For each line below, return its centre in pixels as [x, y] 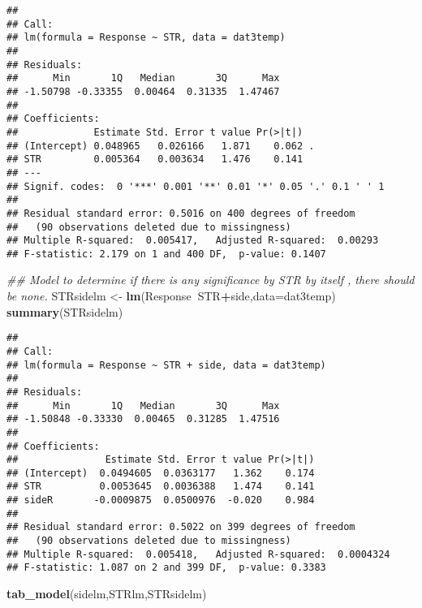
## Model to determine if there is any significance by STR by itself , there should [211, 280]
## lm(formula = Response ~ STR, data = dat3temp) [146, 38]
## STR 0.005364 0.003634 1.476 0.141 [155, 160]
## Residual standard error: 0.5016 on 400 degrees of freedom [181, 213]
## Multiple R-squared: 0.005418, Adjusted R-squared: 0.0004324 [198, 554]
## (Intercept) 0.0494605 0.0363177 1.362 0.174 [161, 473]
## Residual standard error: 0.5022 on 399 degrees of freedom [181, 527]
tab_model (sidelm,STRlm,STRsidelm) [107, 594]
